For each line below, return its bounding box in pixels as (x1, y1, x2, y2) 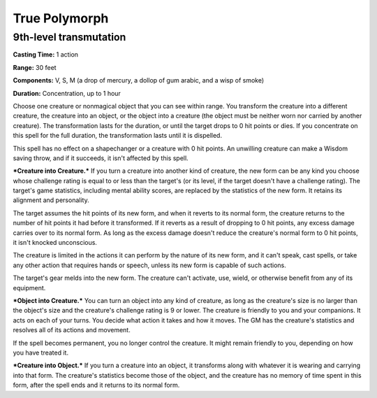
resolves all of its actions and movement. (13, 326, 131, 334)
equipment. (13, 283, 46, 292)
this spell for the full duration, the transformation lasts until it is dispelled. (13, 132, 223, 140)
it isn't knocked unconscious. (13, 239, 98, 247)
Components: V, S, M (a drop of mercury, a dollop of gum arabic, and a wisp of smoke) (13, 76, 265, 85)
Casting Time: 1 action (13, 50, 79, 59)
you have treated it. (13, 348, 69, 357)
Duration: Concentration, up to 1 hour (13, 89, 121, 97)
